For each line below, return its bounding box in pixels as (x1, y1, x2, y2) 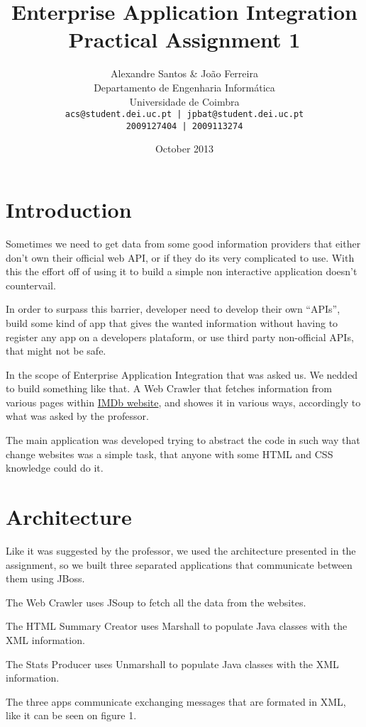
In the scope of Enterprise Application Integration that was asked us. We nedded (6, 367, 358, 382)
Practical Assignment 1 (68, 25, 301, 54)
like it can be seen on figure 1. (6, 708, 137, 723)
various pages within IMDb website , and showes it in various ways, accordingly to (6, 394, 361, 409)
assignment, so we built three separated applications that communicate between (6, 557, 353, 572)
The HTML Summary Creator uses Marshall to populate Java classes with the (6, 618, 348, 633)
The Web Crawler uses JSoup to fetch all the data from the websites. (6, 594, 306, 609)
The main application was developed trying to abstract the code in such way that (6, 433, 360, 448)
